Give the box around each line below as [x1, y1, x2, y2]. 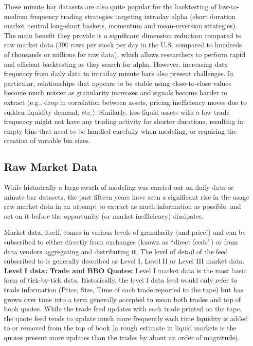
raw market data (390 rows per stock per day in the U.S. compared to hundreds [4, 40, 242, 50]
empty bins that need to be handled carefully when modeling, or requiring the [4, 125, 237, 136]
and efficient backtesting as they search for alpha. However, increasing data [4, 59, 228, 69]
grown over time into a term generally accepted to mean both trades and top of [4, 294, 241, 304]
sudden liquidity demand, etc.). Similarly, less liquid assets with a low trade [4, 106, 230, 117]
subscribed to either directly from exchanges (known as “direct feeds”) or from [4, 237, 238, 247]
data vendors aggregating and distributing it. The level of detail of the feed [4, 246, 228, 256]
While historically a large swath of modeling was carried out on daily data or [4, 182, 234, 192]
